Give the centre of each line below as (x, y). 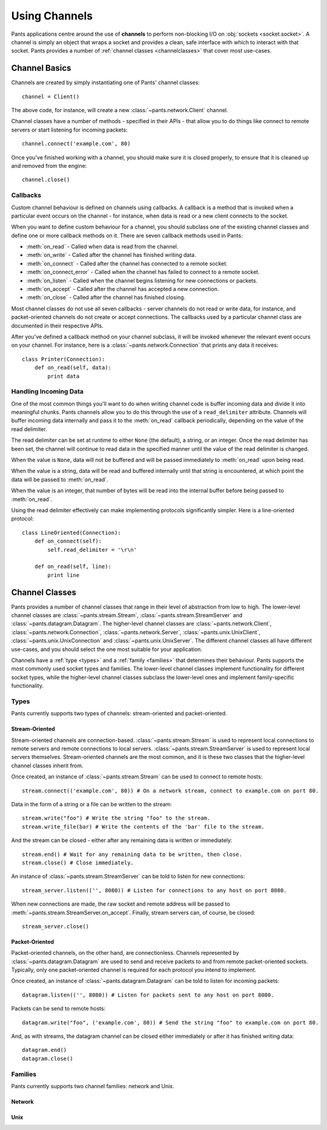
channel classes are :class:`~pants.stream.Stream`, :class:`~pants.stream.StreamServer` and (127, 615)
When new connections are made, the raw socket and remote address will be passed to (121, 904)
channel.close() (46, 180)
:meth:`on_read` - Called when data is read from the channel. (102, 247)
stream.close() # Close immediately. (78, 863)
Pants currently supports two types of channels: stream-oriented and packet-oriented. (119, 714)
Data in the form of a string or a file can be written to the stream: (91, 804)
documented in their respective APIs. (58, 326)
